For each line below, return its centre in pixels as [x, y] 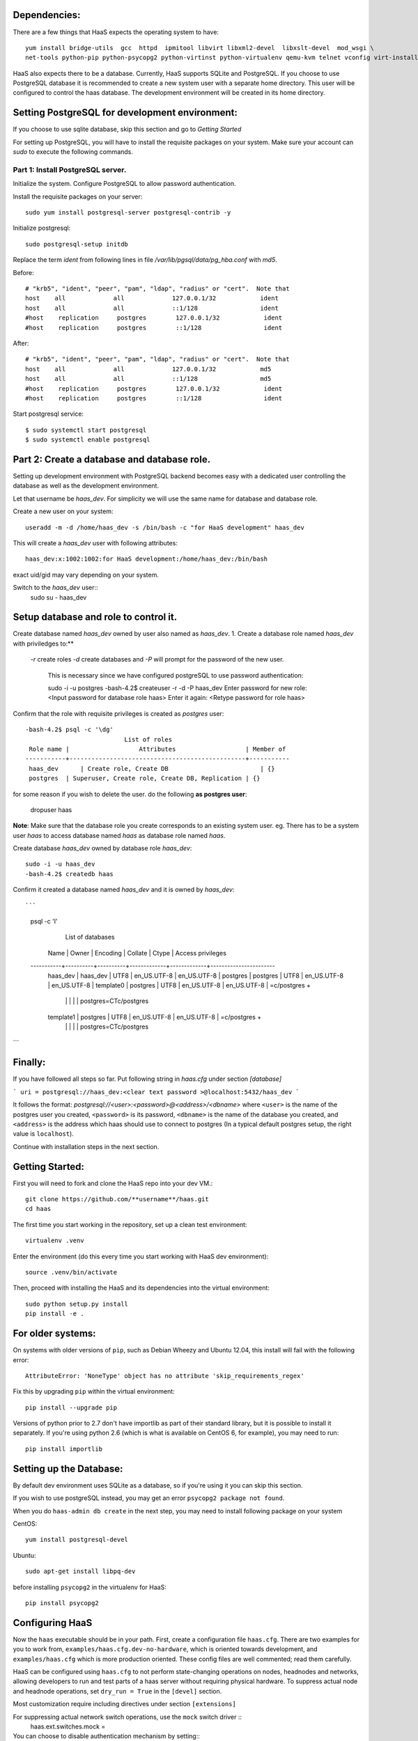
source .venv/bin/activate [71, 1272]
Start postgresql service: [48, 414]
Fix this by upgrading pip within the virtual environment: [94, 1391]
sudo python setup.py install [77, 1304]
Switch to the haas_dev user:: [55, 588]
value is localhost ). [44, 1134]
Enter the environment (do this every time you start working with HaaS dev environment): [141, 1256]
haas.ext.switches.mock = [68, 1726]
